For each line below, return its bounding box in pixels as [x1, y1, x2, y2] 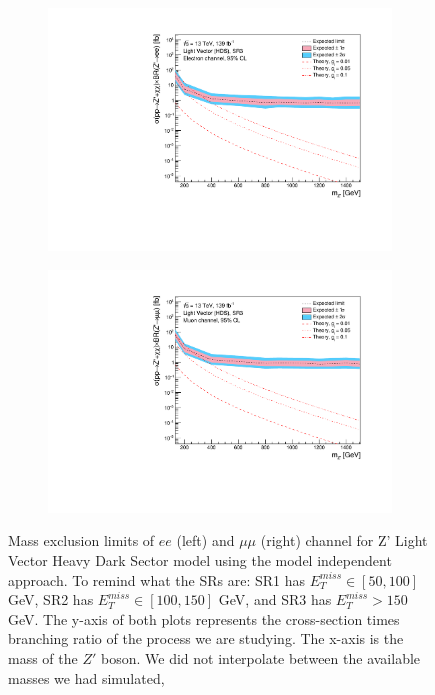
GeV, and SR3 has [218, 589, 332, 610]
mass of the [8, 647, 78, 668]
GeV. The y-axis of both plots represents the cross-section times [8, 608, 400, 629]
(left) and [176, 530, 235, 551]
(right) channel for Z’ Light [260, 530, 428, 551]
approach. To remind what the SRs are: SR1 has [8, 569, 305, 590]
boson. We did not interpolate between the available [101, 647, 421, 668]
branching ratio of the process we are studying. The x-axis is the [8, 628, 404, 649]
